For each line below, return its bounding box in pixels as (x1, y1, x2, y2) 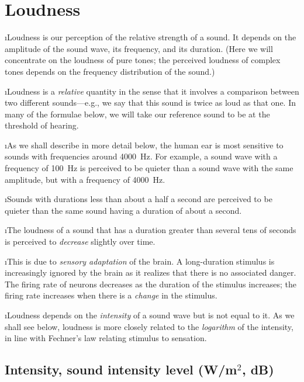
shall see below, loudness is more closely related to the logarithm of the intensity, (5, 320, 293, 332)
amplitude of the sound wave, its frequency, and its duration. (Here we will (5, 42, 273, 54)
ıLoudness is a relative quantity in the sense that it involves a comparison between (5, 85, 299, 97)
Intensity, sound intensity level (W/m (5, 360, 237, 378)
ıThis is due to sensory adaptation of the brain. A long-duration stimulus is (5, 255, 275, 267)
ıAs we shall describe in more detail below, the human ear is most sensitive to (5, 138, 284, 151)
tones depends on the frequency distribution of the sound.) (5, 65, 215, 77)
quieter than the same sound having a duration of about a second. (5, 204, 242, 216)
